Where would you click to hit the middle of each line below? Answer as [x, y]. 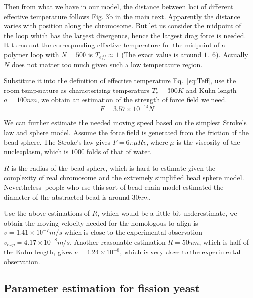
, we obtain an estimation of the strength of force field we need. [132, 100]
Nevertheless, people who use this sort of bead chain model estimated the [114, 187]
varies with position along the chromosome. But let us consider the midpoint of [123, 26]
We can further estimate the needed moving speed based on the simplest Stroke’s [125, 123]
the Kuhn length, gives [38, 252]
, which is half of [224, 241]
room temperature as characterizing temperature [77, 90]
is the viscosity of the [208, 142]
